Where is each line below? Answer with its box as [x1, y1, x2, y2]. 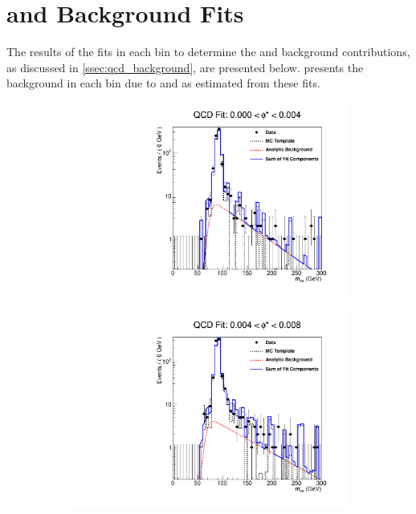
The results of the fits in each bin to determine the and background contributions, [6, 43, 410, 60]
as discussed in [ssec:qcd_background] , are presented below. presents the [6, 59, 364, 75]
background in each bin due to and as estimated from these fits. [6, 75, 320, 91]
